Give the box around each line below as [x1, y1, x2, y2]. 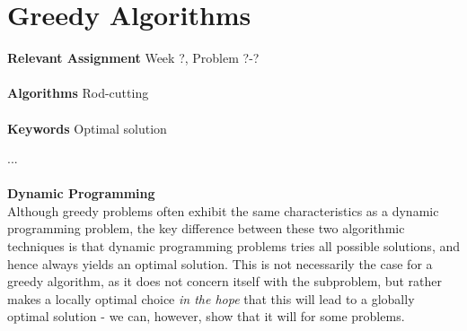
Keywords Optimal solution [7, 118, 167, 137]
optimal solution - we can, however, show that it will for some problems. [7, 307, 405, 326]
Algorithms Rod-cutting [7, 83, 149, 102]
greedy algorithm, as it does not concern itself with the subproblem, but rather [7, 272, 442, 291]
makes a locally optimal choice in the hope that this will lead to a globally [7, 289, 415, 308]
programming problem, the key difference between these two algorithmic [7, 219, 405, 238]
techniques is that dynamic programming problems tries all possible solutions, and [7, 237, 461, 256]
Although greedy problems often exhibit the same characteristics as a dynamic [7, 201, 439, 220]
